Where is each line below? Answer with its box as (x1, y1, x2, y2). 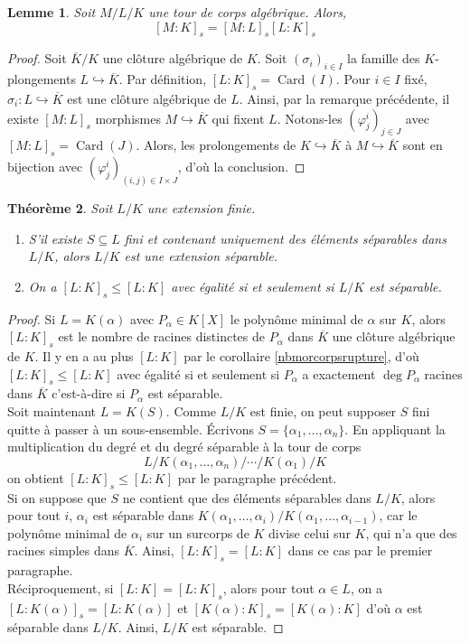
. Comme (165, 401, 217, 420)
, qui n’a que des (365, 523, 457, 542)
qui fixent (211, 108, 265, 127)
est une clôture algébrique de (67, 89, 227, 107)
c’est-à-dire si (52, 384, 126, 403)
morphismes (95, 108, 161, 127)
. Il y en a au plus (34, 347, 134, 365)
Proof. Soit (7, 49, 67, 68)
